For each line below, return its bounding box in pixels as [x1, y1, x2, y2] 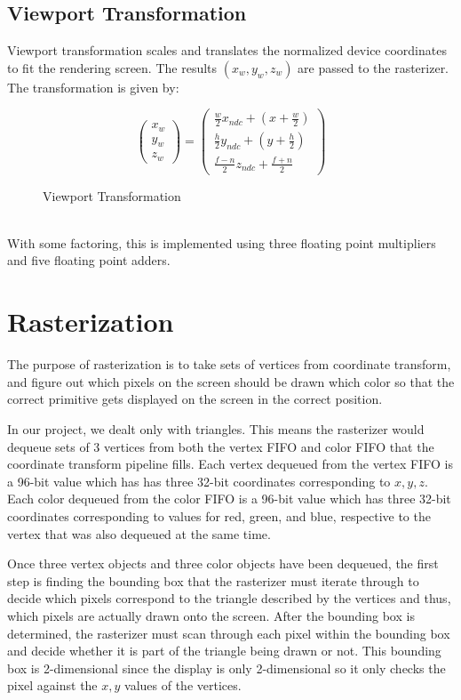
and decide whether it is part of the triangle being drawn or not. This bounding [7, 641, 441, 660]
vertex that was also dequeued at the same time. [7, 524, 271, 543]
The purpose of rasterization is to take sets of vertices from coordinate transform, [7, 355, 451, 374]
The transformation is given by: [7, 77, 179, 96]
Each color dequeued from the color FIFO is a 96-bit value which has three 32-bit [7, 489, 451, 508]
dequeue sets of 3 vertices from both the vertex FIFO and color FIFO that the [7, 437, 434, 455]
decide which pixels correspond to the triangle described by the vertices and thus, [7, 589, 451, 607]
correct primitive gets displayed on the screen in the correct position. [7, 390, 383, 408]
